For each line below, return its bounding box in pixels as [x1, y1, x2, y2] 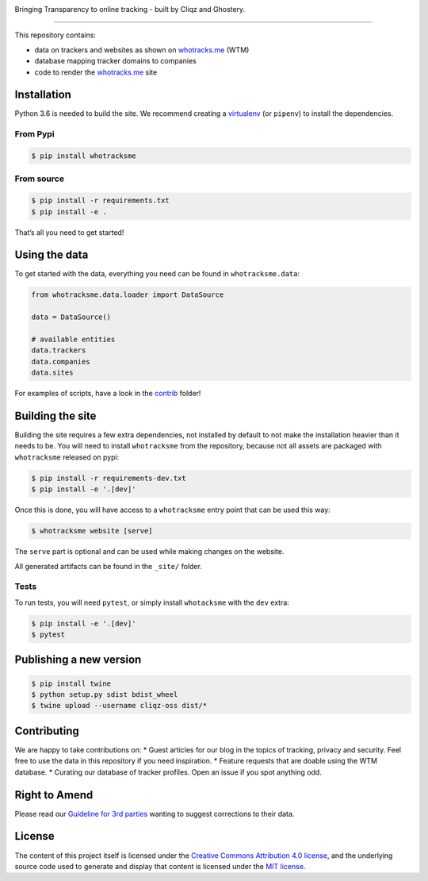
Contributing [14, 724, 79, 737]
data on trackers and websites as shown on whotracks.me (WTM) [34, 44, 250, 55]
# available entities [31, 334, 116, 344]
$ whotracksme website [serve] [31, 526, 154, 536]
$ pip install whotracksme [31, 152, 136, 160]
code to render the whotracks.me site [34, 67, 158, 77]
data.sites [31, 368, 74, 377]
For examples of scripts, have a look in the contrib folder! [14, 389, 201, 398]
